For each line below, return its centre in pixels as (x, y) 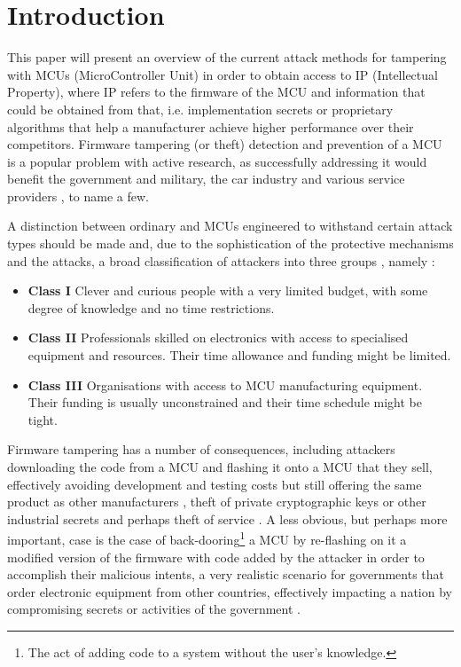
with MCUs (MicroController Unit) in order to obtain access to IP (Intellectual (223, 74)
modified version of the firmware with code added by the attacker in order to (216, 557)
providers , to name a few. (78, 196)
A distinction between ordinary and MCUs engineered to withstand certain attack (230, 226)
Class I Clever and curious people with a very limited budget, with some (228, 290)
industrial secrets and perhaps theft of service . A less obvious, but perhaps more (227, 518)
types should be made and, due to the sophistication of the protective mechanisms (230, 243)
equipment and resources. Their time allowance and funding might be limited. (239, 355)
